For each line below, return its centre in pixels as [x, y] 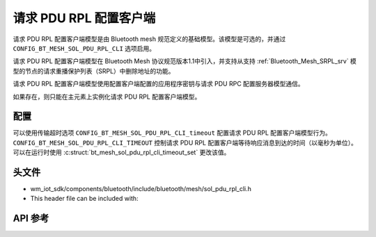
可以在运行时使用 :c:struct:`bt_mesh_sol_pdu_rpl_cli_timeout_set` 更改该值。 [122, 152]
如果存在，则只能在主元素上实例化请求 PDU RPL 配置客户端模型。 [107, 97]
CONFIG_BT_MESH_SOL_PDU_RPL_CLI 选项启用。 [84, 48]
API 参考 [31, 219]
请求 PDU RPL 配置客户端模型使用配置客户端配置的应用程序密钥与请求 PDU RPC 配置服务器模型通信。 [158, 84]
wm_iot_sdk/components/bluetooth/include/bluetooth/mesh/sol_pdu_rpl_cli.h [141, 189]
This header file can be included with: [84, 199]
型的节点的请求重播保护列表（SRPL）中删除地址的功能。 [94, 71]
